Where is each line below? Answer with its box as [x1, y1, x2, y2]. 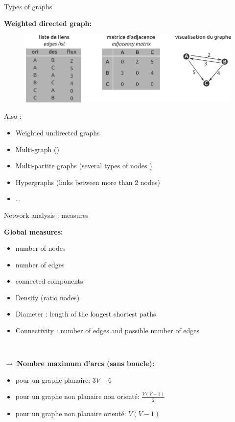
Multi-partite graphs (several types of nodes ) [15, 160, 152, 171]
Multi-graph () [15, 144, 59, 154]
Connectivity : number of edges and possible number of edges [15, 325, 200, 336]
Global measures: [4, 226, 63, 237]
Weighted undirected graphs [15, 127, 100, 137]
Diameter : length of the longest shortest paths [15, 309, 156, 319]
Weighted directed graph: [4, 18, 92, 28]
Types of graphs [4, 1, 52, 11]
